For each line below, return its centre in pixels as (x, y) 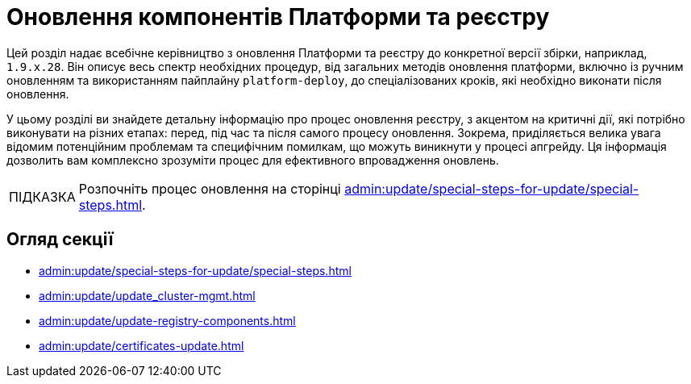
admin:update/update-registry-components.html (167, 320)
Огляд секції (60, 240)
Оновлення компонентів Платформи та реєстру (278, 17)
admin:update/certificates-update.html (142, 345)
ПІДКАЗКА (42, 196)
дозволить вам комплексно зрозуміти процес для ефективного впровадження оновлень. (253, 160)
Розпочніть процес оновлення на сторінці (210, 188)
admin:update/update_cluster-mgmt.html (147, 295)
